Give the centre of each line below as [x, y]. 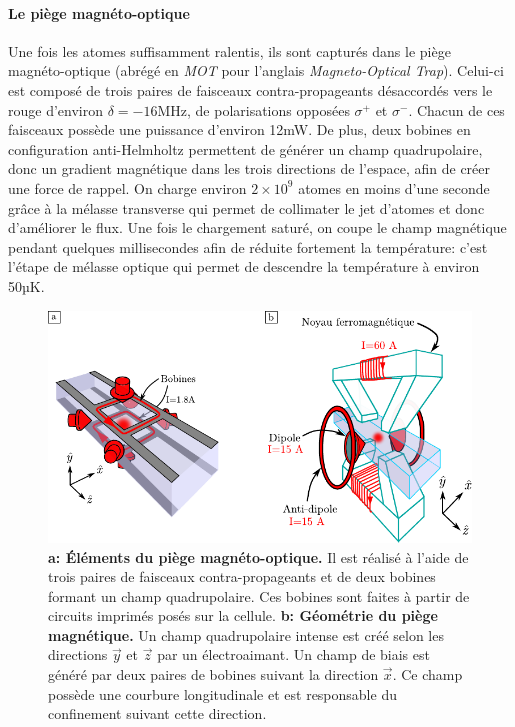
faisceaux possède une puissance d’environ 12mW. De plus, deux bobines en [239, 129]
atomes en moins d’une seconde [394, 187]
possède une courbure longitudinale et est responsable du [222, 693]
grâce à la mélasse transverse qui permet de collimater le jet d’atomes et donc [246, 207]
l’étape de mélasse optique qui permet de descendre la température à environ [244, 266]
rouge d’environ [55, 109]
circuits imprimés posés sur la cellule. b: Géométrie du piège [243, 615]
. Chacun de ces [456, 109]
